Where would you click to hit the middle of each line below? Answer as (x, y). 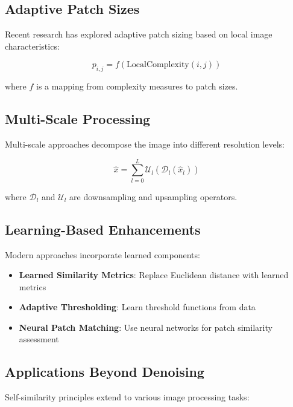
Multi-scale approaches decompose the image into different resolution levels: (145, 144)
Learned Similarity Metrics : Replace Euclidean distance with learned (154, 275)
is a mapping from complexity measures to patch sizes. (137, 86)
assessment (39, 339)
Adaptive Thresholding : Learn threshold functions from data (137, 307)
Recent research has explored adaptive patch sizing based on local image (139, 34)
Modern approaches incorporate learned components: (102, 254)
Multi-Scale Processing (78, 119)
